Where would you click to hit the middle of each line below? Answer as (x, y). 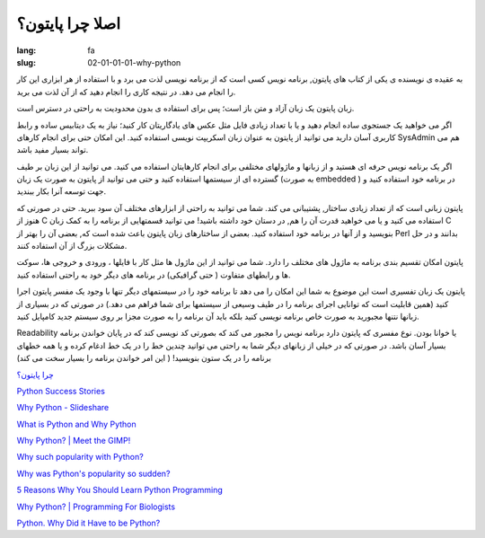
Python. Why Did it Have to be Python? (88, 523)
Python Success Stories (61, 391)
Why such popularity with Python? (80, 457)
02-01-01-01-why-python (134, 62)
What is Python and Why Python (76, 424)
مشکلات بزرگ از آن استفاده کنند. (72, 246)
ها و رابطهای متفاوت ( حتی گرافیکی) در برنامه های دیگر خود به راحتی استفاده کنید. (154, 275)
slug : (26, 62)
